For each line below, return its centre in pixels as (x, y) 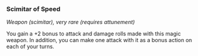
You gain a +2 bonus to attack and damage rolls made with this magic (94, 34)
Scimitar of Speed (34, 9)
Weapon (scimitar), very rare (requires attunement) (71, 22)
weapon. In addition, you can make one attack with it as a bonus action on (99, 40)
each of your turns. (30, 46)
